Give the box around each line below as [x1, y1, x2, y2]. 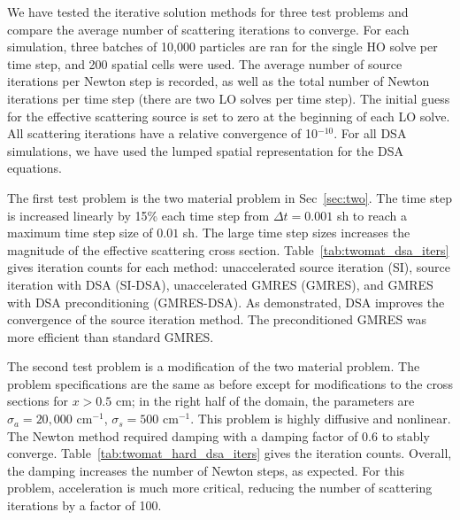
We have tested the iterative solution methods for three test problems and [7, 3, 409, 20]
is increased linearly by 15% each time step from [7, 206, 270, 224]
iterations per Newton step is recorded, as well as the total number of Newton [7, 72, 430, 90]
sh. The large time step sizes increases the [182, 223, 410, 242]
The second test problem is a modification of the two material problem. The [7, 357, 420, 376]
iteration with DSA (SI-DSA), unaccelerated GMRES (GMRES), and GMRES [7, 275, 433, 293]
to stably [381, 426, 430, 445]
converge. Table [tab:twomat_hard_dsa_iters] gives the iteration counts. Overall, [7, 444, 452, 462]
